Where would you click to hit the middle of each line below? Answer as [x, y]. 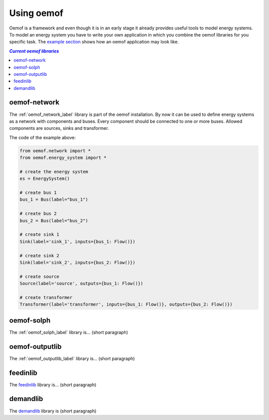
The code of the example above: [42, 137]
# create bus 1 [38, 193]
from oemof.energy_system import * [63, 158]
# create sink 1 [40, 234]
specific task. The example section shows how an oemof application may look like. [94, 42]
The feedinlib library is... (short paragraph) [53, 385]
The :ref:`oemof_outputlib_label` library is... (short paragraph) [72, 358]
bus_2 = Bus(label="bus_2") [54, 220]
